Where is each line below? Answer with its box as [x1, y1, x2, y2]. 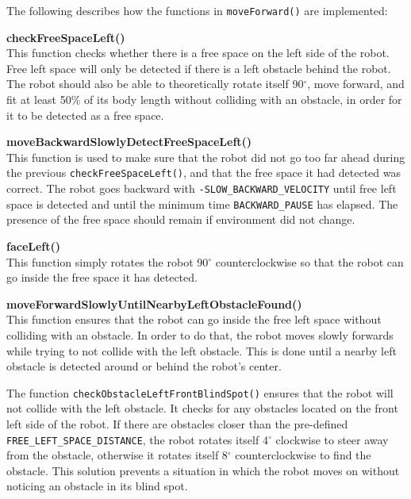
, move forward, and [307, 75, 405, 92]
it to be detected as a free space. [6, 106, 164, 123]
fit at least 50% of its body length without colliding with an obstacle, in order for [6, 91, 402, 108]
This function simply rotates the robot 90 [6, 253, 209, 270]
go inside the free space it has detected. [6, 269, 198, 286]
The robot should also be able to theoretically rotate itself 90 [6, 75, 304, 92]
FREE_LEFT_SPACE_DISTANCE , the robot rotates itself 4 [6, 431, 268, 447]
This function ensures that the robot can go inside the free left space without [6, 311, 382, 328]
